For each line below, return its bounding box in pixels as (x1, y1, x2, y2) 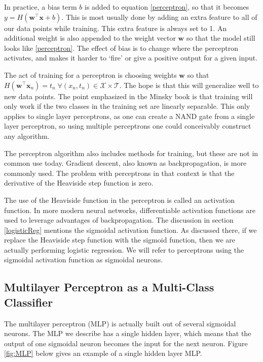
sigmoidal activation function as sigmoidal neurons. (4, 254, 163, 265)
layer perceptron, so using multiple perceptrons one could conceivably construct (4, 120, 251, 131)
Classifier (4, 294, 53, 310)
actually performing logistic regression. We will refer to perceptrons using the (4, 244, 244, 255)
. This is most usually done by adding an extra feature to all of (61, 11, 257, 22)
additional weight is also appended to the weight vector (4, 33, 176, 43)
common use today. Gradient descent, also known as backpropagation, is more (4, 158, 247, 168)
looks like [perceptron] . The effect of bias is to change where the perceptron (4, 42, 239, 53)
